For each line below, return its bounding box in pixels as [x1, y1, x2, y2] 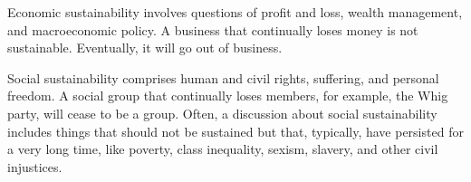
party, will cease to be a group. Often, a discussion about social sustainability [7, 103, 437, 122]
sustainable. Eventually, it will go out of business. [7, 38, 283, 57]
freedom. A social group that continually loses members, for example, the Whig [7, 86, 448, 105]
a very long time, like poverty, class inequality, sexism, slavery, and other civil [7, 139, 438, 158]
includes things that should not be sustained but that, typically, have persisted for [7, 121, 464, 140]
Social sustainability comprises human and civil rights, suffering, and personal [7, 68, 439, 87]
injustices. [7, 157, 62, 176]
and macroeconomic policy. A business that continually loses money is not [7, 20, 418, 39]
